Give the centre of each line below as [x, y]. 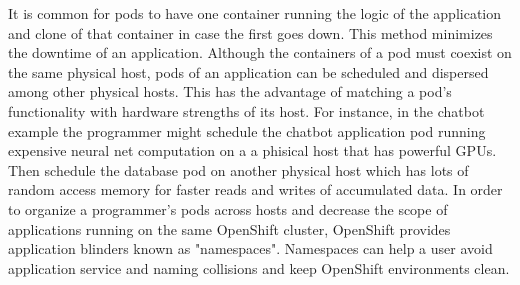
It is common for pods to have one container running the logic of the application [255, 13]
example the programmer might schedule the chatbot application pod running [247, 130]
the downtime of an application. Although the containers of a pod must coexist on [260, 52]
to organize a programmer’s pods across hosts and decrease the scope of [228, 208]
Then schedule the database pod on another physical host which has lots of [238, 169]
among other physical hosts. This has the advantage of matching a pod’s [230, 91]
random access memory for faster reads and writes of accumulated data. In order [255, 189]
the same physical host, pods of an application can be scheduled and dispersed [248, 71]
